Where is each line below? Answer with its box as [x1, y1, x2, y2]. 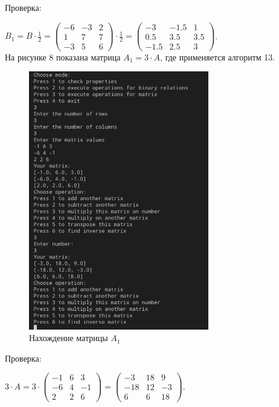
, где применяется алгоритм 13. [160, 50, 275, 63]
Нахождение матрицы [29, 331, 108, 344]
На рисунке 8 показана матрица [5, 50, 121, 63]
